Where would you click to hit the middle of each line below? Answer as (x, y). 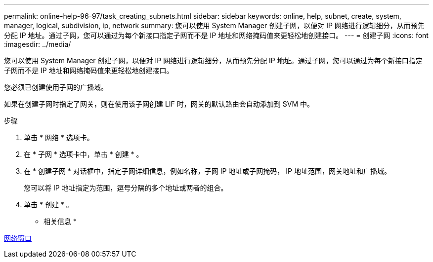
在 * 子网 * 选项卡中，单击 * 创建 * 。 (84, 154)
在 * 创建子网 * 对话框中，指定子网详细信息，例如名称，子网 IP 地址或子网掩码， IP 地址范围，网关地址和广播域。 (207, 171)
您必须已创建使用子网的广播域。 (56, 87)
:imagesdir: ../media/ (38, 44)
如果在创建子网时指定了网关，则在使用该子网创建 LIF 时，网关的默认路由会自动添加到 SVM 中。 (159, 104)
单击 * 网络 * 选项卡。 (59, 137)
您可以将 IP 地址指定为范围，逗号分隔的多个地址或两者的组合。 (126, 188)
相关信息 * (60, 221)
